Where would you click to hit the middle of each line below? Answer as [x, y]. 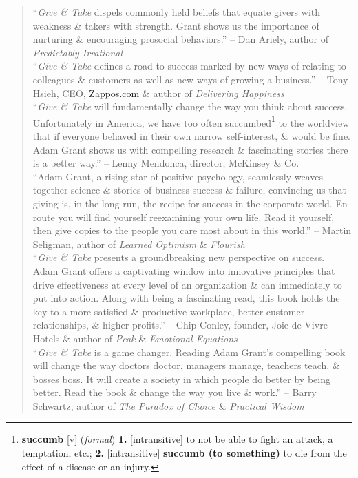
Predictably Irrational [78, 52]
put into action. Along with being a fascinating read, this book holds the [186, 298]
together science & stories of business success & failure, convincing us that [189, 190]
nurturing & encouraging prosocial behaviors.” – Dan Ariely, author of [181, 39]
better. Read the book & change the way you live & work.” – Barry [175, 392]
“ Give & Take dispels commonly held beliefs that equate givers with [177, 12]
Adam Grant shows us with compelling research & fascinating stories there [190, 149]
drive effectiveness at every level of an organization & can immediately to [187, 284]
